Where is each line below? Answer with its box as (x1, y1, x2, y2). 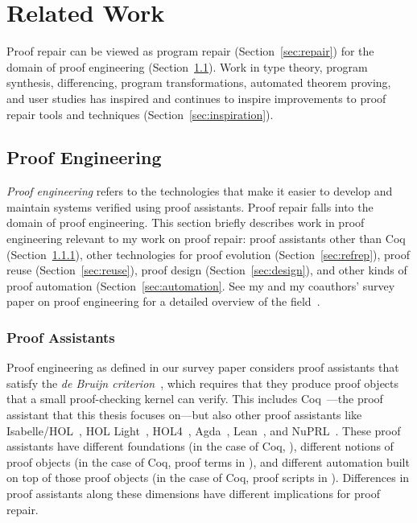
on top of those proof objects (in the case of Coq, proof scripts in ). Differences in (6, 469, 410, 486)
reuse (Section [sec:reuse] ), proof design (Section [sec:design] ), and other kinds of (6, 261, 407, 278)
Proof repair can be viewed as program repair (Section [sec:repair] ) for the (6, 43, 374, 60)
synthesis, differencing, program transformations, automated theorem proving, (6, 74, 391, 91)
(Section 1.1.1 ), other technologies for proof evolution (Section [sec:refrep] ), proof (6, 245, 410, 262)
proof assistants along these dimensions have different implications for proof (6, 485, 380, 502)
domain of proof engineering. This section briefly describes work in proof (6, 214, 365, 231)
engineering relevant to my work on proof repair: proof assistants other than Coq (6, 230, 406, 247)
